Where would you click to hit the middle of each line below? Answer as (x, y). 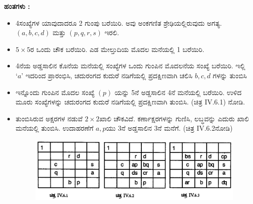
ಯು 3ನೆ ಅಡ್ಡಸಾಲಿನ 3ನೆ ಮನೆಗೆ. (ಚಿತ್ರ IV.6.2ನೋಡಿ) (169, 128)
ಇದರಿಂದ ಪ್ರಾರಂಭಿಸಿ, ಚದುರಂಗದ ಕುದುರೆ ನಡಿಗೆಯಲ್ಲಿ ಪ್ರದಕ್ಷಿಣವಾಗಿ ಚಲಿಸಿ (109, 75)
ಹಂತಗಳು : (17, 6)
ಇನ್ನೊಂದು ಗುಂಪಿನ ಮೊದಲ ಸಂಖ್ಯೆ (55, 92)
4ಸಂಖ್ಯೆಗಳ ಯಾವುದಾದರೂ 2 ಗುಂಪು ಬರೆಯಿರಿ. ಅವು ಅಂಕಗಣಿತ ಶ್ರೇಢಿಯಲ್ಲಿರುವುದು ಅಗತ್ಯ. (119, 23)
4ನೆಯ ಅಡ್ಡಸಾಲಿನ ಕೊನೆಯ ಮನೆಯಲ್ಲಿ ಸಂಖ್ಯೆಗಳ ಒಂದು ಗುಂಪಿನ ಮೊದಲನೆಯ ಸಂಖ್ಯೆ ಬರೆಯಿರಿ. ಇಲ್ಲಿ (130, 66)
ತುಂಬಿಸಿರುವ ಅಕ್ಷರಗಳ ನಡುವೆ (49, 118)
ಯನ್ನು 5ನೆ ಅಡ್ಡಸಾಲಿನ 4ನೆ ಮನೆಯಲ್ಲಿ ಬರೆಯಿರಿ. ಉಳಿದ (178, 92)
